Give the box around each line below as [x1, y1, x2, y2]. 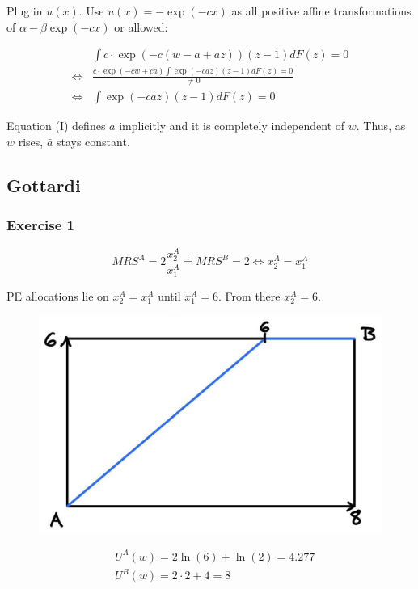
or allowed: [114, 18, 168, 35]
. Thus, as [356, 117, 406, 134]
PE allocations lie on [6, 288, 109, 305]
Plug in [6, 2, 43, 19]
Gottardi [6, 173, 81, 198]
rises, [18, 133, 44, 150]
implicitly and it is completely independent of [119, 117, 345, 134]
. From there [218, 288, 281, 305]
